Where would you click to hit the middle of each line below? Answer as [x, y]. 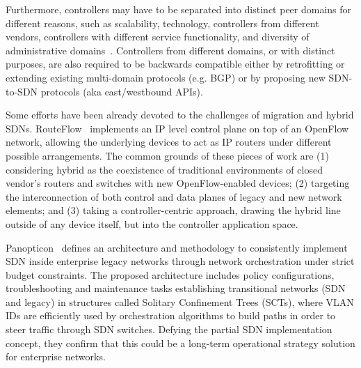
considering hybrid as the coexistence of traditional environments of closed [164, 169]
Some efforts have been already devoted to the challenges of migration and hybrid [180, 115]
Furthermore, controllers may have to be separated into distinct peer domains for [179, 9]
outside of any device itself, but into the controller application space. [152, 223]
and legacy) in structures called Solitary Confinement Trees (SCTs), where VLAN [180, 301]
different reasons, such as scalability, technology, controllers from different [162, 23]
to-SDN [22, 91]
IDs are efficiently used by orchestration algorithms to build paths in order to [171, 315]
